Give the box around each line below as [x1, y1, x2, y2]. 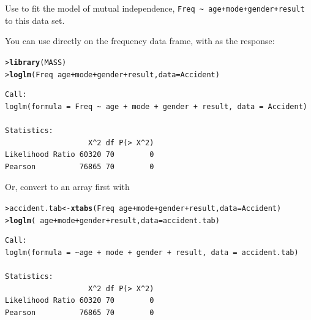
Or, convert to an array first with [5, 180, 130, 193]
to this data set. [5, 13, 65, 26]
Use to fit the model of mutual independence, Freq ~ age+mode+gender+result [5, 2, 305, 14]
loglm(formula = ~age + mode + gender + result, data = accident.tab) [5, 248, 299, 257]
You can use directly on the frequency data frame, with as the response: [5, 34, 275, 47]
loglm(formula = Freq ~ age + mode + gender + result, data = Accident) [5, 102, 307, 111]
